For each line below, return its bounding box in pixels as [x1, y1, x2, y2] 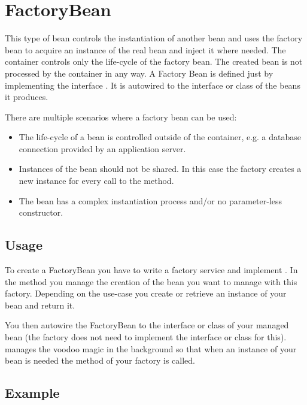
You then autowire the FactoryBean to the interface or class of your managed [5, 319, 289, 331]
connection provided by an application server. [19, 142, 186, 155]
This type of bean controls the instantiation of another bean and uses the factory [5, 32, 303, 44]
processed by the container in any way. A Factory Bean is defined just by [5, 67, 273, 79]
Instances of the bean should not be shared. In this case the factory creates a [19, 162, 302, 175]
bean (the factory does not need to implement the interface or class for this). [5, 331, 287, 343]
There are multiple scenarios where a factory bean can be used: [5, 110, 237, 123]
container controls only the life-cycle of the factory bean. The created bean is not [5, 55, 303, 68]
